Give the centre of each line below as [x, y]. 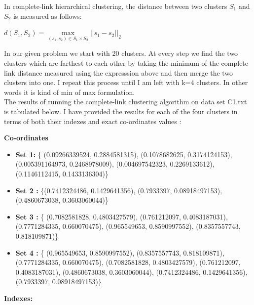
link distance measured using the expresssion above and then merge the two [119, 72]
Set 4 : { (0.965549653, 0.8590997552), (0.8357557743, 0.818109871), [120, 252]
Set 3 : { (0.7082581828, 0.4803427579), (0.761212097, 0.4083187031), [122, 216]
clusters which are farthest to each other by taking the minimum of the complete [126, 63]
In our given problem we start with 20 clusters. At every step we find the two [121, 53]
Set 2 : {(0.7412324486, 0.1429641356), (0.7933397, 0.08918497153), [119, 190]
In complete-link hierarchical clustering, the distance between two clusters [116, 6]
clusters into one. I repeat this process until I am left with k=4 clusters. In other [126, 82]
